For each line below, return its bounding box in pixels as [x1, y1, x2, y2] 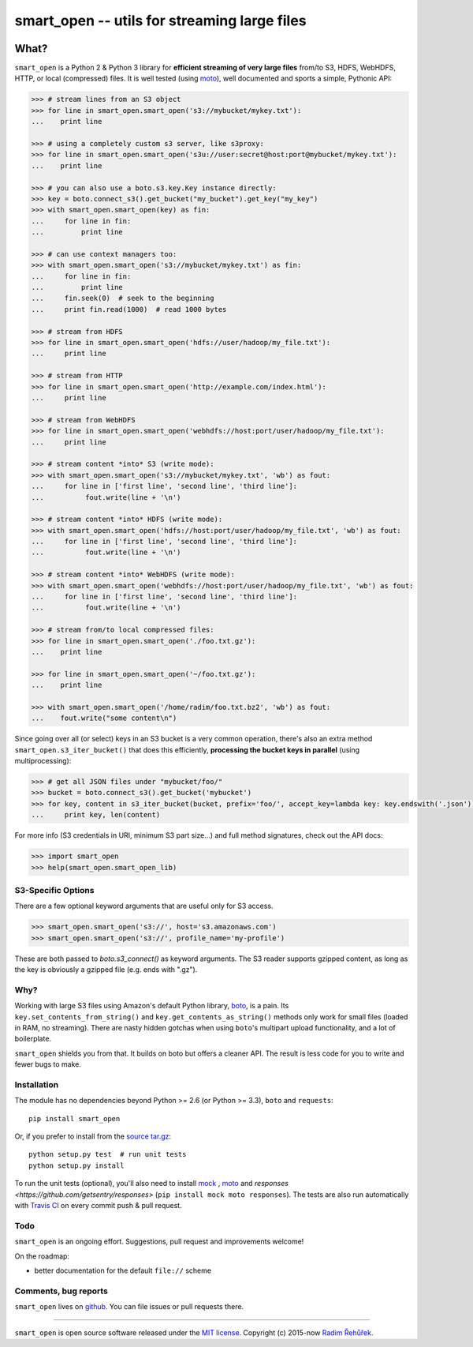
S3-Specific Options [14, 884, 95, 895]
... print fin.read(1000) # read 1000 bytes [31, 305, 227, 313]
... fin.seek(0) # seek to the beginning [31, 294, 214, 303]
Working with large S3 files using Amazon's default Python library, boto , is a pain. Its [14, 1001, 289, 1011]
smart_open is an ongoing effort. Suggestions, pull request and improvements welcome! [14, 1236, 304, 1247]
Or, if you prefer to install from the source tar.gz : [14, 1131, 172, 1141]
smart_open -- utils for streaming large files [14, 12, 307, 29]
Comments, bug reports [14, 1285, 108, 1296]
